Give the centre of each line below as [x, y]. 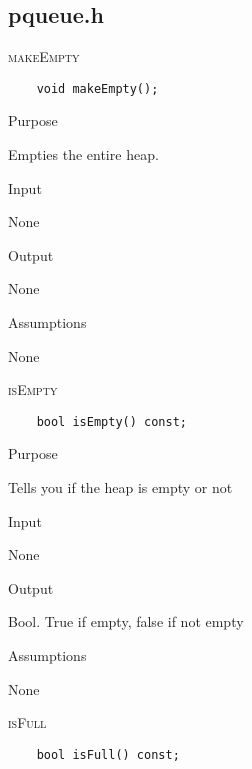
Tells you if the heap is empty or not [120, 487]
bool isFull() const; [108, 754]
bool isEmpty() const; [111, 421]
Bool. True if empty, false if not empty [126, 621]
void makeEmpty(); [97, 88]
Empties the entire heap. [83, 154]
